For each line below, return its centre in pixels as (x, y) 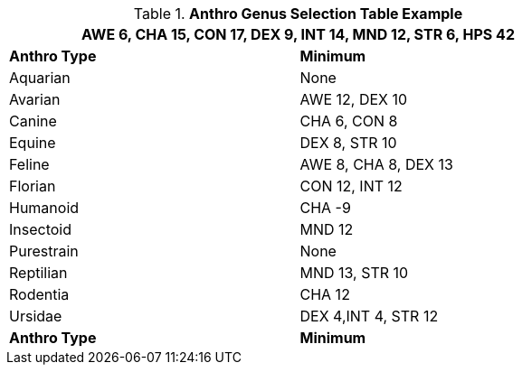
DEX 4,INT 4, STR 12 (369, 316)
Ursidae (36, 316)
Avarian (35, 99)
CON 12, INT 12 (351, 186)
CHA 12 (325, 294)
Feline (29, 164)
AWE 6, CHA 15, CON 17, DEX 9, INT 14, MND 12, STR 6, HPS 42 (298, 34)
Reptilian (38, 273)
